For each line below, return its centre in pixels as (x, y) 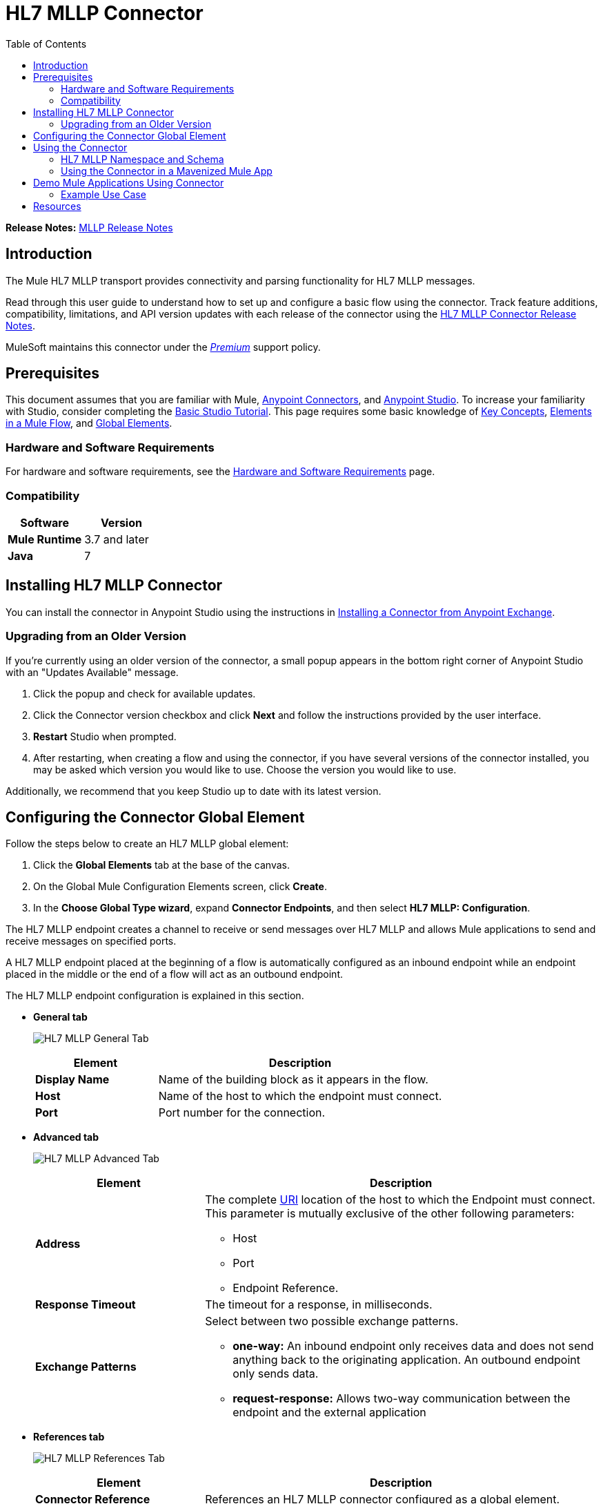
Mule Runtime (45, 539)
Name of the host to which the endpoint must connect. (300, 1096)
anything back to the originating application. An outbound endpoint (406, 1360)
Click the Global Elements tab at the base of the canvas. (161, 865)
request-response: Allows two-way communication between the (402, 1399)
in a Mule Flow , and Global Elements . (89, 423)
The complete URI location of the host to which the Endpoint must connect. (400, 1200)
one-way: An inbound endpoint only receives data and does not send (413, 1346)
